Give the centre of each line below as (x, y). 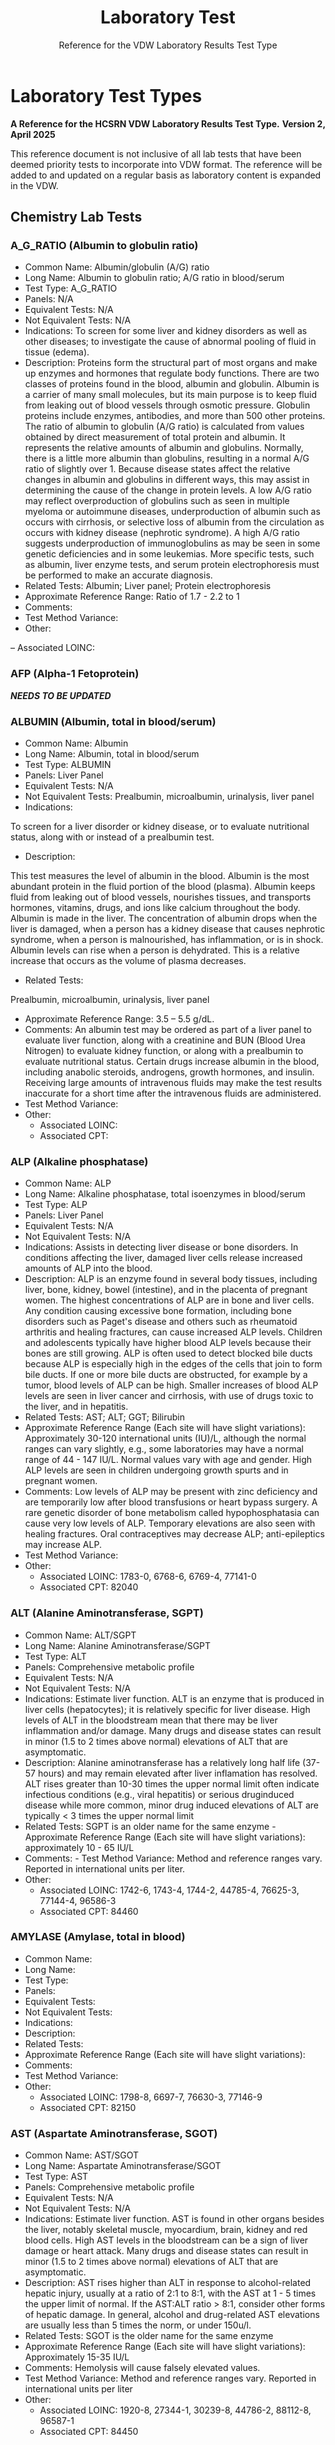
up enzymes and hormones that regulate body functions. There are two (172, 373)
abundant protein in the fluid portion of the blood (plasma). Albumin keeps (163, 886)
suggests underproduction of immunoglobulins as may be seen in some (172, 543)
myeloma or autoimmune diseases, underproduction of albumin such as (172, 512)
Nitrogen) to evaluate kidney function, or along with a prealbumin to (164, 1050)
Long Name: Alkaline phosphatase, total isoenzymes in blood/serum (165, 1194)
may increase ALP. (63, 1545)
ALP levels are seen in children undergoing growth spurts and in (156, 1470)
